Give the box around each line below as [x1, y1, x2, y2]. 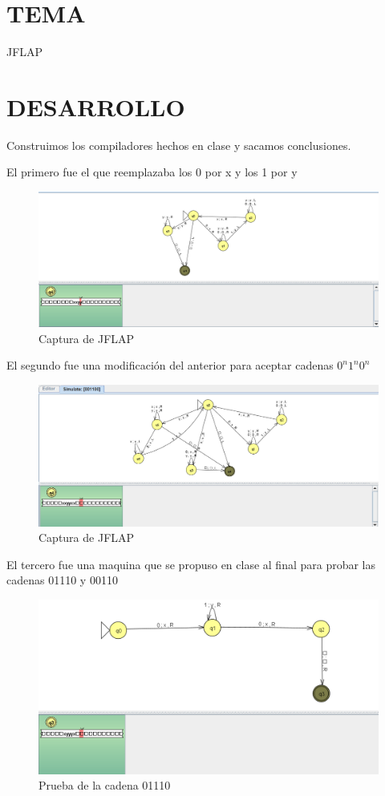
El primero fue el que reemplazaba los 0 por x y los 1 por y [6, 164, 298, 180]
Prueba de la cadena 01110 [38, 777, 171, 794]
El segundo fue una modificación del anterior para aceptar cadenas [6, 357, 334, 374]
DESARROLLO [6, 90, 185, 123]
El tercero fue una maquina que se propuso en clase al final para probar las [6, 556, 376, 572]
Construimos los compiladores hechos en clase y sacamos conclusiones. [6, 136, 351, 153]
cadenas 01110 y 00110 [6, 572, 118, 588]
